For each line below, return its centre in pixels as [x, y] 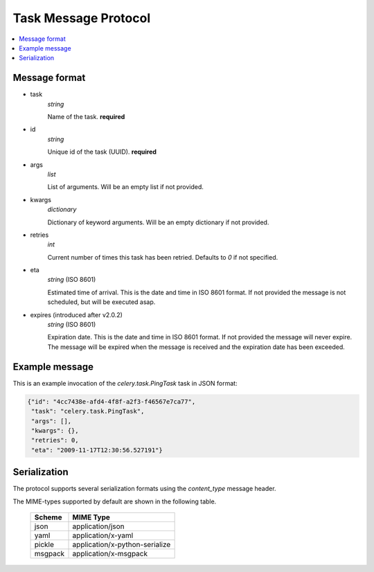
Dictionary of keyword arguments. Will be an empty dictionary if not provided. [158, 222]
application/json [98, 526]
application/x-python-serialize [122, 544]
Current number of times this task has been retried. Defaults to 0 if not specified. [163, 257]
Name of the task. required [86, 117]
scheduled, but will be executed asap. [101, 302]
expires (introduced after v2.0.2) [76, 314]
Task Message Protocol [82, 18]
